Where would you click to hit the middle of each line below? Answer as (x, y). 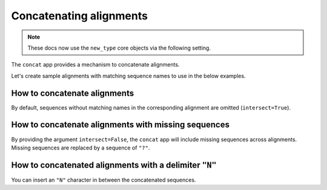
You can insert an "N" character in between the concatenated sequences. (104, 180)
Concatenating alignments (80, 16)
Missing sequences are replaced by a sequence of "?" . (81, 148)
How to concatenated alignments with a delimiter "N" (114, 165)
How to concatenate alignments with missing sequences (121, 125)
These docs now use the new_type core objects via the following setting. (119, 48)
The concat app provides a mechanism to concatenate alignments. (95, 65)
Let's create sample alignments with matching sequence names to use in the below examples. (128, 76)
